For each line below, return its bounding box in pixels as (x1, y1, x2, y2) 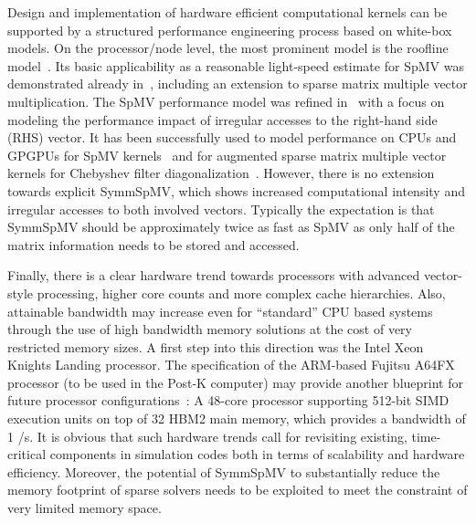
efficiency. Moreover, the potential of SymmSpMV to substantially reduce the (7, 462, 440, 481)
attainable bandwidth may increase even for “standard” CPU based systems (7, 301, 433, 320)
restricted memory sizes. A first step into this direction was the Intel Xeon (7, 337, 424, 356)
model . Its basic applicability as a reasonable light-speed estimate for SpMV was (7, 56, 464, 75)
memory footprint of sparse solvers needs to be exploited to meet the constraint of (7, 480, 468, 499)
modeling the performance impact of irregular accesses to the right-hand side (7, 110, 438, 129)
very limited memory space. (7, 498, 162, 518)
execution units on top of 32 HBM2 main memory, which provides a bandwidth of (7, 409, 466, 428)
